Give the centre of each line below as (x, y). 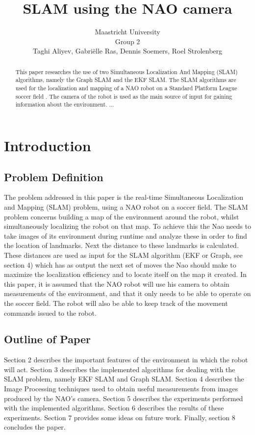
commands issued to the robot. (50, 313)
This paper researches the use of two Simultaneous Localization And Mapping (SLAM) (127, 71)
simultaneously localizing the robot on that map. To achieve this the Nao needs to (127, 226)
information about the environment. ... (65, 104)
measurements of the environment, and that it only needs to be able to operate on (127, 293)
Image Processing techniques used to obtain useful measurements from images (121, 389)
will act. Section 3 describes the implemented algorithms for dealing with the (120, 369)
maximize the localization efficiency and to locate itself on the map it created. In (125, 274)
